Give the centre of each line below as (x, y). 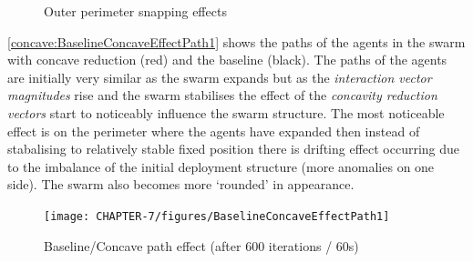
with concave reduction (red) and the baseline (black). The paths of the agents (227, 60)
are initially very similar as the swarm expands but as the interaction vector (220, 77)
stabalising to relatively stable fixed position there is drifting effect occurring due (234, 149)
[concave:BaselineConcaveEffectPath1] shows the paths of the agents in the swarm (236, 41)
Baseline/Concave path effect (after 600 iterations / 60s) (201, 245)
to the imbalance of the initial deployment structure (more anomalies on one (221, 166)
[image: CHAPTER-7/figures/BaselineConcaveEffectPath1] (217, 216)
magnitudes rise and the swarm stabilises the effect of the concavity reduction (222, 95)
